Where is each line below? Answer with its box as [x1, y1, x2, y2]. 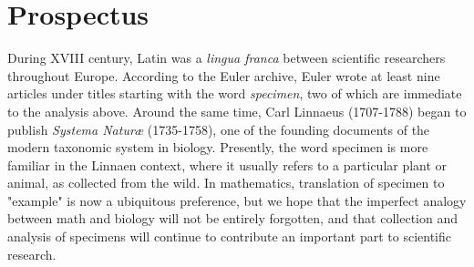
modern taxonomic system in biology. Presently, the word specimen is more [7, 138, 428, 157]
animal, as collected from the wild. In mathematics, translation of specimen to [7, 173, 445, 192]
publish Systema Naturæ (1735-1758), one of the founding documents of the [7, 119, 430, 139]
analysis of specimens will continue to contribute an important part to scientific [7, 227, 452, 246]
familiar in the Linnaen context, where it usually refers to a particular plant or [7, 155, 448, 174]
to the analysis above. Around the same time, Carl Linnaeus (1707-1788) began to [7, 101, 467, 120]
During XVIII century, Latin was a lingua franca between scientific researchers [7, 48, 446, 67]
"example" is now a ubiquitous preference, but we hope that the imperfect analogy [7, 190, 467, 210]
